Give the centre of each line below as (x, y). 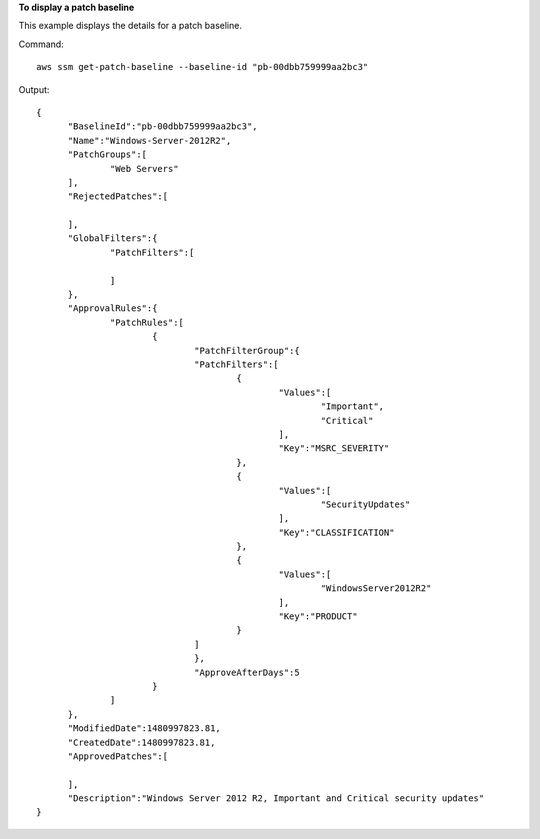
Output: (34, 89)
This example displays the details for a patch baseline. (130, 26)
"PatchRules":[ (147, 322)
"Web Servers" (144, 168)
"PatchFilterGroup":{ (246, 350)
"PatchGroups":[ (107, 154)
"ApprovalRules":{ (112, 308)
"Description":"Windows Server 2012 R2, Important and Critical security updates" (276, 798)
